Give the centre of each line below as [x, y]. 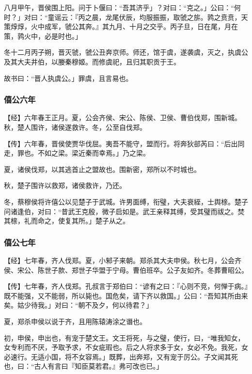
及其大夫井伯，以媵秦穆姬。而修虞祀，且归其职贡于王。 [92, 61]
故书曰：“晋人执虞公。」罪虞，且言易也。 [68, 78]
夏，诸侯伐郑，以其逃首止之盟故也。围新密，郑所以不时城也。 [102, 169]
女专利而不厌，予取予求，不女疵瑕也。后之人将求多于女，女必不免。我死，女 [126, 347]
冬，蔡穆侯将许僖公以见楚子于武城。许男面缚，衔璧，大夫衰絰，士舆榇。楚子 [126, 201]
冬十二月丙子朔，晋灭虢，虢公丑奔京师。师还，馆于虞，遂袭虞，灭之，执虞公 [126, 52]
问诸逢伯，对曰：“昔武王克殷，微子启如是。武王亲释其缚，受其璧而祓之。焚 [124, 211]
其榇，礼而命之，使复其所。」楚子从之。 [67, 221]
